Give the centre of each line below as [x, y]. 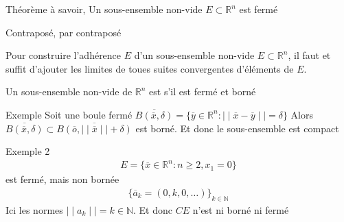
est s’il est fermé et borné [203, 91]
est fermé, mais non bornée [62, 179]
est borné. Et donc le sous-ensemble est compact [237, 128]
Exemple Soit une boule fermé [69, 114]
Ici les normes [34, 209]
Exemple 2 [28, 151]
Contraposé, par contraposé [64, 32]
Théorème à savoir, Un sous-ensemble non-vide [104, 9]
